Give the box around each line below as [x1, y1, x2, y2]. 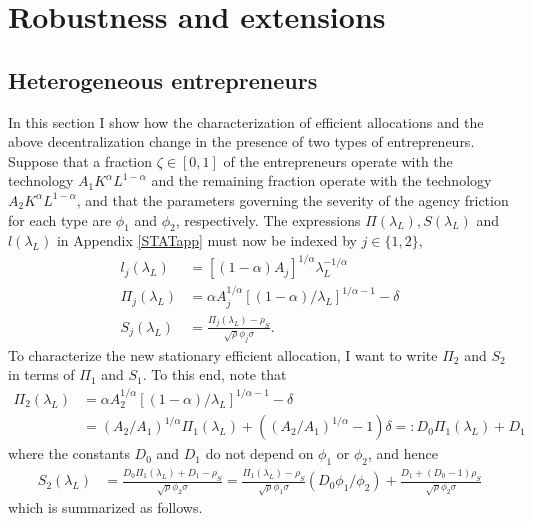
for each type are [8, 209, 112, 230]
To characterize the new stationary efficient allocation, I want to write [8, 344, 438, 365]
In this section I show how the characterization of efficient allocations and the [8, 111, 484, 132]
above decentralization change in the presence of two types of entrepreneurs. [8, 131, 475, 152]
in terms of [8, 364, 75, 385]
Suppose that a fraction [8, 150, 153, 171]
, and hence [368, 443, 439, 464]
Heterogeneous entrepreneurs [8, 64, 318, 95]
